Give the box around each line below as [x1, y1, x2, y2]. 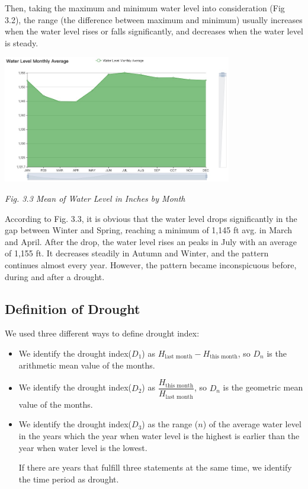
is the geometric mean [223, 381, 303, 393]
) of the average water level [203, 418, 301, 430]
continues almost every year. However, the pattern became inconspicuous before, [5, 259, 297, 271]
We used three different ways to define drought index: [5, 327, 200, 339]
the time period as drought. [18, 472, 119, 485]
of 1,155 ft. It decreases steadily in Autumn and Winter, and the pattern [5, 247, 269, 259]
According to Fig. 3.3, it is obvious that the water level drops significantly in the [5, 212, 297, 224]
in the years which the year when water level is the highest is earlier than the [18, 429, 300, 442]
